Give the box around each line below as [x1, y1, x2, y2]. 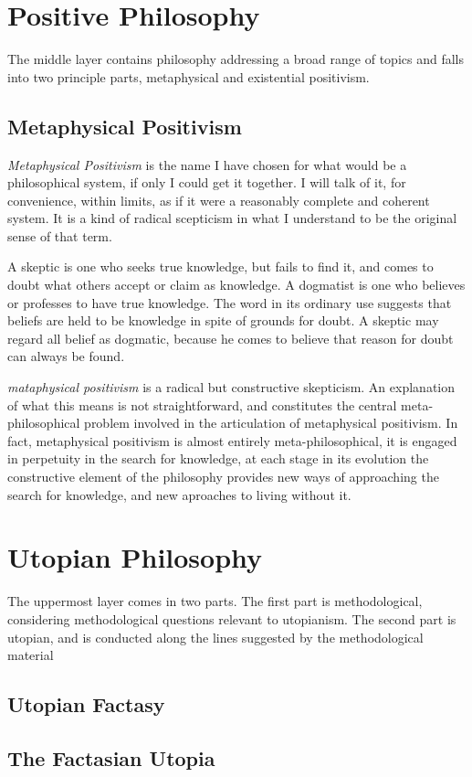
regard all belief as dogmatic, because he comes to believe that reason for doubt [7, 328, 454, 347]
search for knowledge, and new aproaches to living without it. [7, 484, 351, 504]
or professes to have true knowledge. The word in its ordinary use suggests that [7, 293, 452, 312]
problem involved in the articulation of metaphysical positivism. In [84, 413, 458, 432]
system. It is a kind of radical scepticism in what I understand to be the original [7, 208, 457, 228]
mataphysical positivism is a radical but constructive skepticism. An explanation [7, 378, 455, 397]
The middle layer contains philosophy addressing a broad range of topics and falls [7, 49, 464, 69]
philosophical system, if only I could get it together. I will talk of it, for [7, 173, 406, 192]
